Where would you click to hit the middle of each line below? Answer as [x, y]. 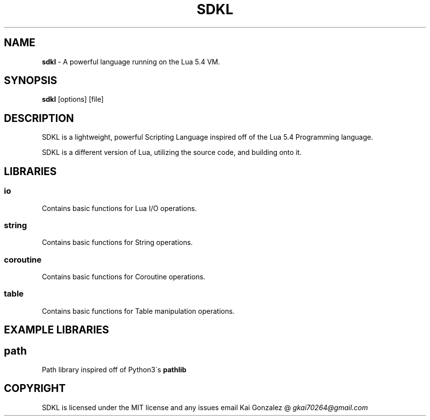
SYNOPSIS [31, 81]
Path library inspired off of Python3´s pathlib [114, 370]
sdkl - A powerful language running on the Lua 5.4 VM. [131, 61]
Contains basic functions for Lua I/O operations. [119, 208]
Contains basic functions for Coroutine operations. [124, 277]
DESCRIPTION [39, 118]
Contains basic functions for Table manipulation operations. [138, 311]
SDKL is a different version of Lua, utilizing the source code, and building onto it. [172, 152]
